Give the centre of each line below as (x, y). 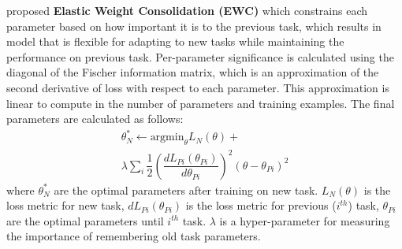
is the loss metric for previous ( (261, 205)
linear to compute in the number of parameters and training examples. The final (201, 103)
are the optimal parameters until (85, 220)
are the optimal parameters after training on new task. (186, 190)
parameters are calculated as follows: (95, 119)
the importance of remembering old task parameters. (134, 236)
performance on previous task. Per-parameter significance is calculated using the (200, 56)
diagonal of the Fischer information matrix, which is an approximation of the (193, 72)
